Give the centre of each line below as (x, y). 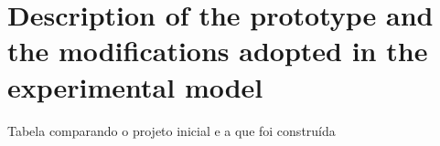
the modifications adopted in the (218, 51)
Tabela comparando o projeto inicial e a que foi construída (172, 130)
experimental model (135, 86)
